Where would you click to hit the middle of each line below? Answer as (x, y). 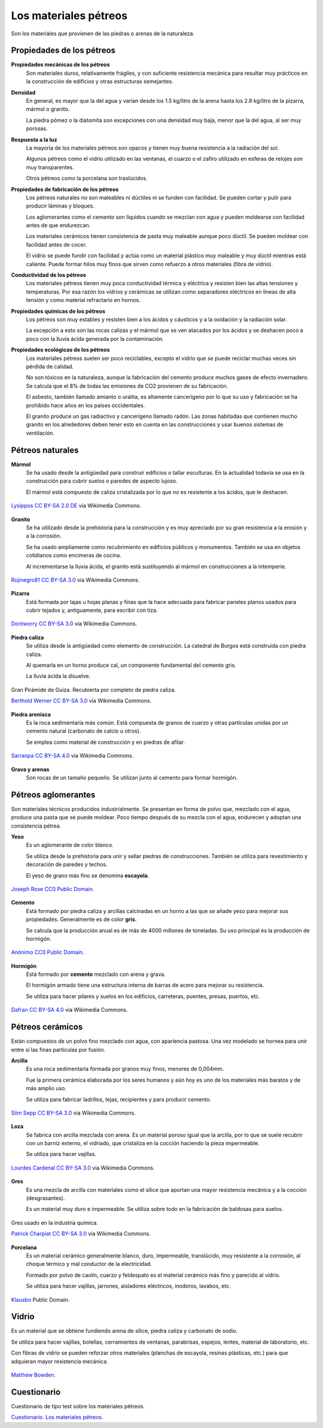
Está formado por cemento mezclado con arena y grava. (96, 974)
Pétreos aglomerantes (53, 794)
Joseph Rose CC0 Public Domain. (53, 889)
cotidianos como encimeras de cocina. (74, 556)
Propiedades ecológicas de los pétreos (60, 350)
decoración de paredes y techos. (67, 865)
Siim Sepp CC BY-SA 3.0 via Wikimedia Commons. (73, 1113)
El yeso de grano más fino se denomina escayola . (88, 875)
